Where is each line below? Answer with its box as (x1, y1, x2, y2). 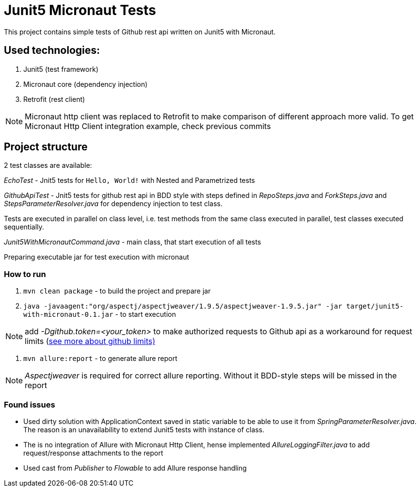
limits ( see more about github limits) (25, 336, 156, 346)
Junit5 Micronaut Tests (4, 2, 156, 18)
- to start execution (115, 310, 176, 319)
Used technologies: (4, 44, 100, 57)
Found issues (4, 399, 55, 409)
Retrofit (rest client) (23, 95, 85, 103)
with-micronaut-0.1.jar (23, 311, 113, 319)
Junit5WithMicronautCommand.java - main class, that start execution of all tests (4, 238, 261, 246)
